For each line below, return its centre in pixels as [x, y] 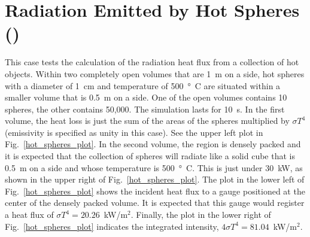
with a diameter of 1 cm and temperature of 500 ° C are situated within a [143, 85]
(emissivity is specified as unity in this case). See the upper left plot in [134, 132]
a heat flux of [29, 215]
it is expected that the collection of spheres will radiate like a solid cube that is [150, 156]
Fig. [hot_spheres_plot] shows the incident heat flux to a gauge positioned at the [155, 191]
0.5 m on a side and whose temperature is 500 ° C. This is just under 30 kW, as [154, 167]
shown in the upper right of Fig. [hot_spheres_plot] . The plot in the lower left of [155, 179]
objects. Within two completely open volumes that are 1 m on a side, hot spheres [155, 73]
